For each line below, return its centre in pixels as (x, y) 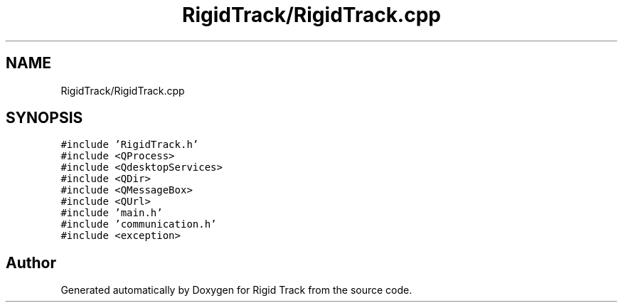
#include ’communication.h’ (139, 224)
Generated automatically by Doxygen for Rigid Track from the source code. (236, 290)
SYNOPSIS (44, 118)
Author (31, 262)
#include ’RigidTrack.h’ (130, 145)
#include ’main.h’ (112, 213)
